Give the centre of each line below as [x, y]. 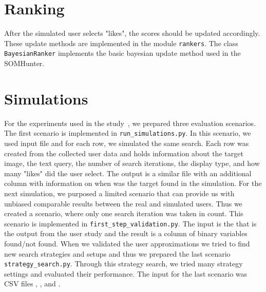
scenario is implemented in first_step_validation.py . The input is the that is [130, 223]
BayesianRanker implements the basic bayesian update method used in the [122, 53]
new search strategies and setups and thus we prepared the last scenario [117, 253]
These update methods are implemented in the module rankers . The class [121, 43]
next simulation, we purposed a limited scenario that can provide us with [119, 193]
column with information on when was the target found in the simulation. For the [133, 183]
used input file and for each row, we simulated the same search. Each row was [127, 143]
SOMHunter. [24, 63]
